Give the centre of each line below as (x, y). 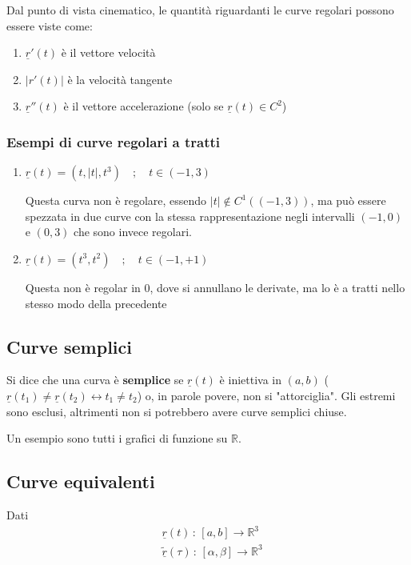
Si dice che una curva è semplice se (95, 380)
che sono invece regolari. (133, 232)
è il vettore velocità (108, 52)
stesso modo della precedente (96, 303)
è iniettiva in (251, 380)
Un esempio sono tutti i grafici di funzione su (117, 438)
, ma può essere (348, 200)
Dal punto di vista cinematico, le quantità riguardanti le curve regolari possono (200, 10)
